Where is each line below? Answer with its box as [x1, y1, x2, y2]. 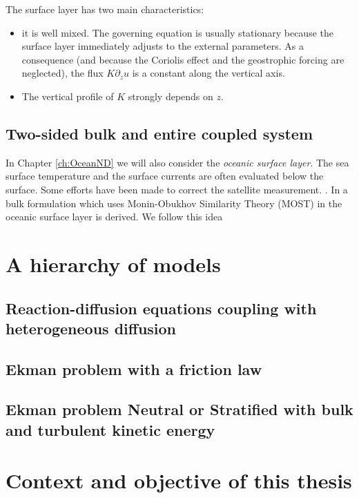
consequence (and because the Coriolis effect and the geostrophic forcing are [21, 52, 345, 66]
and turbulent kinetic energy [6, 419, 215, 440]
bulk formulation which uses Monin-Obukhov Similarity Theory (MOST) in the [6, 195, 342, 210]
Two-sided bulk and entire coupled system [6, 122, 313, 144]
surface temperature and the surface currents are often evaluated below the [6, 169, 324, 183]
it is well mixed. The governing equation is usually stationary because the [21, 25, 333, 39]
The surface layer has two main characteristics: [6, 2, 204, 16]
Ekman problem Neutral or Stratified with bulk [6, 399, 353, 420]
